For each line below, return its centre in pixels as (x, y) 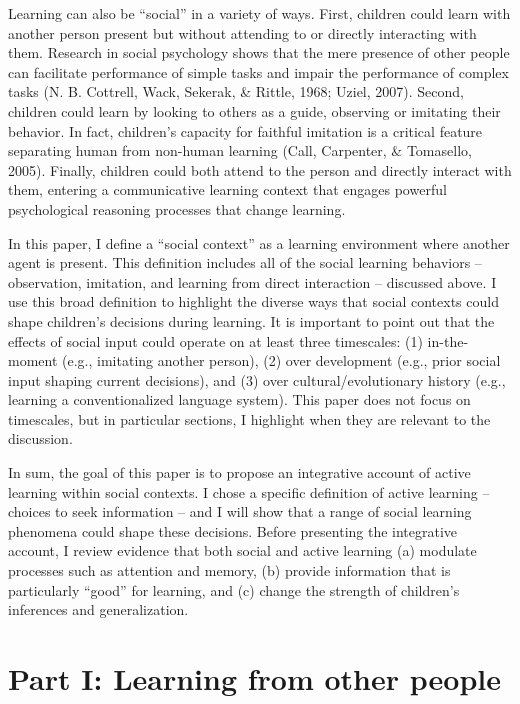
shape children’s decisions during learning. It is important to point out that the (251, 320)
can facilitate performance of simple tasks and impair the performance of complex (258, 71)
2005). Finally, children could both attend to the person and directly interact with (260, 169)
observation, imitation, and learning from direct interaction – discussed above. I (252, 281)
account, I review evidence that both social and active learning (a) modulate (242, 550)
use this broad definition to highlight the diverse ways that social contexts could (253, 301)
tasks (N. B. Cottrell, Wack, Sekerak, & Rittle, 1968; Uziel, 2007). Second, (236, 91)
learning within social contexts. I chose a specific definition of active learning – (249, 491)
